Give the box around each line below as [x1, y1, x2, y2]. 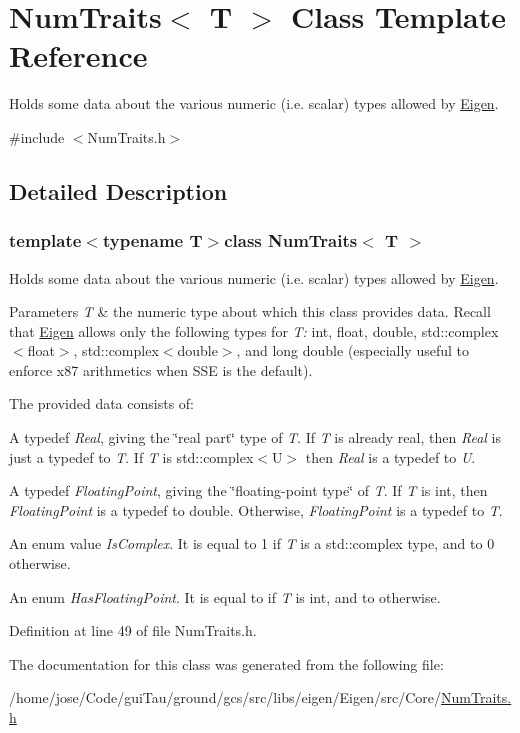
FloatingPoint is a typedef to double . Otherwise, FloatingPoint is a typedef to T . [9, 499, 503, 520]
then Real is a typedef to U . [305, 446, 476, 467]
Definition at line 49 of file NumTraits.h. [9, 620, 257, 641]
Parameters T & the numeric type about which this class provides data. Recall [9, 301, 491, 322]
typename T [102, 228, 203, 253]
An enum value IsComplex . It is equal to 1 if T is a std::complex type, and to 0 [9, 533, 495, 554]
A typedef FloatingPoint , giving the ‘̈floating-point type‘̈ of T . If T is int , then [9, 480, 488, 501]
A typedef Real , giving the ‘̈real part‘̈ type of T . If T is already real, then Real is [9, 427, 501, 448]
